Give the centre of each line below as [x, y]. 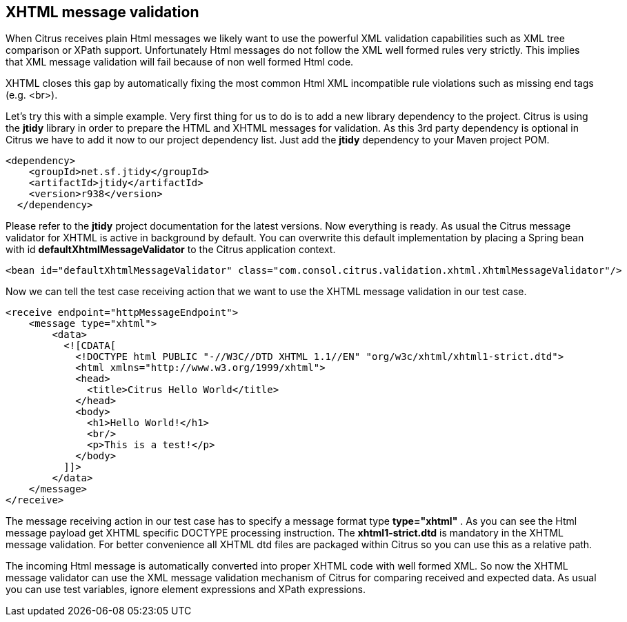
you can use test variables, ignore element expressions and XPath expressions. [186, 590]
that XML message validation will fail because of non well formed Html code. [180, 62]
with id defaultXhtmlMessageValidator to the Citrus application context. [171, 250]
